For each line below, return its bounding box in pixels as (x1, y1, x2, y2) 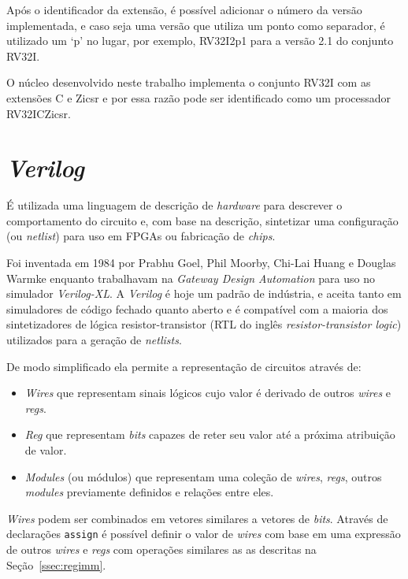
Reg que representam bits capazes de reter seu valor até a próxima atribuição (24, 426, 395, 443)
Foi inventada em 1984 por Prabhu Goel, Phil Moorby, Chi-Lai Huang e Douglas (6, 254, 396, 271)
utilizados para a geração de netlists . (6, 332, 182, 348)
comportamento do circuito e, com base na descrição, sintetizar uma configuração (6, 212, 399, 228)
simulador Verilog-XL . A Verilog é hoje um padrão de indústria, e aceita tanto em (6, 285, 402, 302)
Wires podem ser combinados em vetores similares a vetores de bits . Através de (6, 510, 388, 526)
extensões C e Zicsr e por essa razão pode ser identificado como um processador (6, 89, 391, 106)
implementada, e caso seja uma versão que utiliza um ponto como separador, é (6, 17, 385, 33)
